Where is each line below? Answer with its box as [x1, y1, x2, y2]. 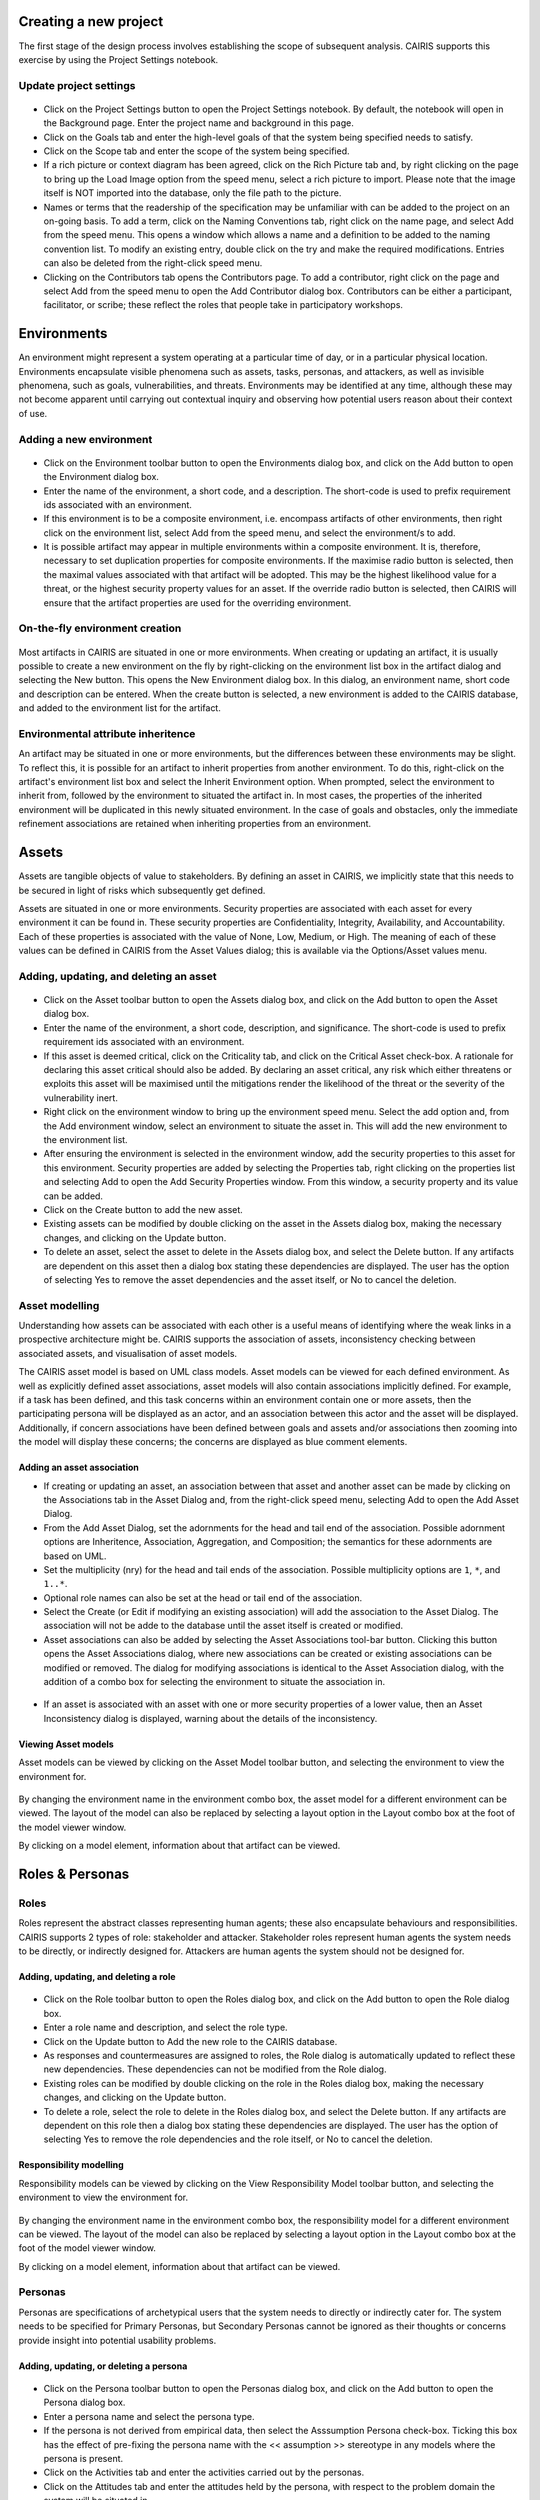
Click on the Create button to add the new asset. [43, 1203, 244, 1215]
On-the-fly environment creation [18, 621, 182, 635]
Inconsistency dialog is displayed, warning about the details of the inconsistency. [43, 1712, 378, 1724]
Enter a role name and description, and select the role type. [43, 2021, 289, 2034]
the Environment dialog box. [43, 471, 160, 483]
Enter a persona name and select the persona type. [43, 2410, 255, 2422]
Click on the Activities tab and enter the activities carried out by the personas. [43, 2466, 365, 2479]
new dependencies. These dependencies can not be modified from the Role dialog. [43, 2063, 387, 2075]
